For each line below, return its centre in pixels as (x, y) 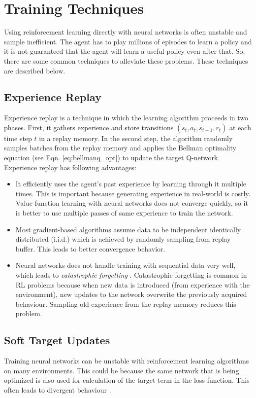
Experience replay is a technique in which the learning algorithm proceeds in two (126, 118)
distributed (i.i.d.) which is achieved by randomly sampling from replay (123, 239)
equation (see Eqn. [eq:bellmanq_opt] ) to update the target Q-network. (112, 158)
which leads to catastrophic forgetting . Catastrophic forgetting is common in (131, 275)
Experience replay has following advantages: (70, 167)
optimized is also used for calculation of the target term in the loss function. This (127, 380)
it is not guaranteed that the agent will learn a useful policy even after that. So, (125, 51)
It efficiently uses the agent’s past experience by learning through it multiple (131, 184)
